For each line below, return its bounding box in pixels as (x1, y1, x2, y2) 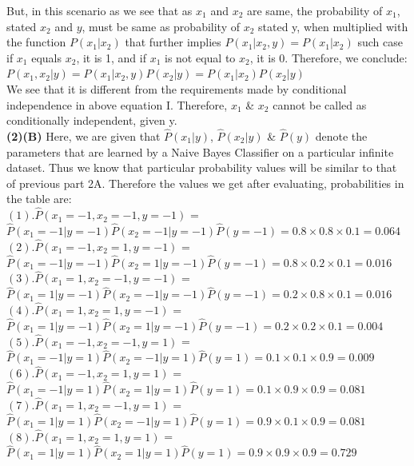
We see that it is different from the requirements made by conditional (6, 80, 347, 97)
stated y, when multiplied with (258, 18, 408, 34)
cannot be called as (273, 96, 367, 113)
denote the (315, 127, 368, 144)
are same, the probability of (246, 2, 383, 18)
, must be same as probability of (82, 18, 240, 34)
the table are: (6, 190, 72, 207)
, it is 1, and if (76, 49, 146, 66)
